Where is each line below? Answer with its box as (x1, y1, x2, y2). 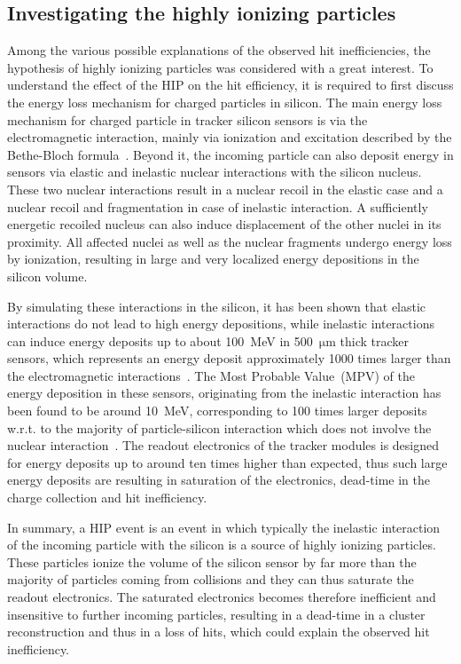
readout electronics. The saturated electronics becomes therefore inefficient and (7, 588, 436, 606)
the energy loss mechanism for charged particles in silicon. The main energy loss (7, 92, 442, 111)
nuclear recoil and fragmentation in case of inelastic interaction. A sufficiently (7, 197, 428, 216)
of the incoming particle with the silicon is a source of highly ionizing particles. (7, 535, 436, 554)
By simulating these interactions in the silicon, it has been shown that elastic (7, 296, 426, 315)
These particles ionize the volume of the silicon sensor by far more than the (7, 552, 417, 571)
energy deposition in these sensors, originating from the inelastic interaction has (7, 383, 441, 402)
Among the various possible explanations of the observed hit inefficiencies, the (7, 41, 431, 59)
